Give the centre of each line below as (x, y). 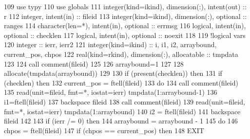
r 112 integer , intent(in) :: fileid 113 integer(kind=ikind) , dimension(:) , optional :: (125, 16)
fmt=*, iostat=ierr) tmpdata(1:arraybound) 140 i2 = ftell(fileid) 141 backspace (122, 111)
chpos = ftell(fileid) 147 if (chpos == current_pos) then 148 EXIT (104, 130)
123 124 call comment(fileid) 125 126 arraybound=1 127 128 (94, 63)
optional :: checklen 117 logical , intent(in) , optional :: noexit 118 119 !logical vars (125, 35)
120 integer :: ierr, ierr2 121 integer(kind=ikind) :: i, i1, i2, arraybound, (110, 44)
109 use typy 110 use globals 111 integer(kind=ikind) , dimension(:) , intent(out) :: (125, 6)
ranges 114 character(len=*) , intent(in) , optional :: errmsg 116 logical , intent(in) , (125, 26)
